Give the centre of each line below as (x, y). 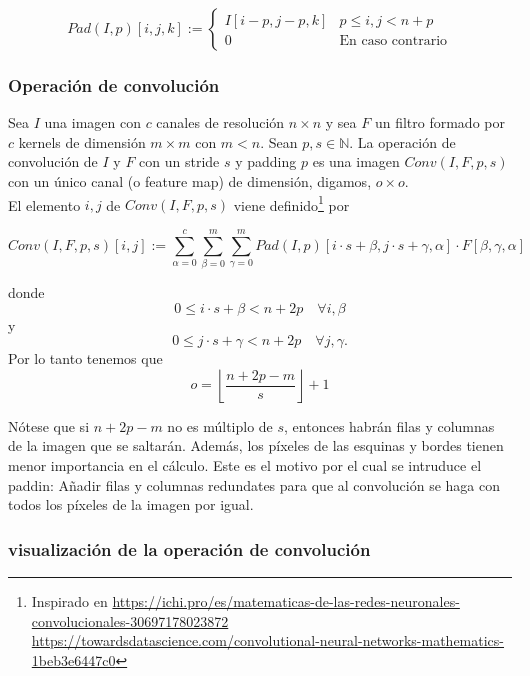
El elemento (44, 204)
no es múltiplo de (220, 425)
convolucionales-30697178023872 (130, 620)
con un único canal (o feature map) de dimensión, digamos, (190, 181)
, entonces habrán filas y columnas (389, 425)
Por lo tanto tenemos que (85, 358)
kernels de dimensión (82, 141)
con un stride (179, 161)
